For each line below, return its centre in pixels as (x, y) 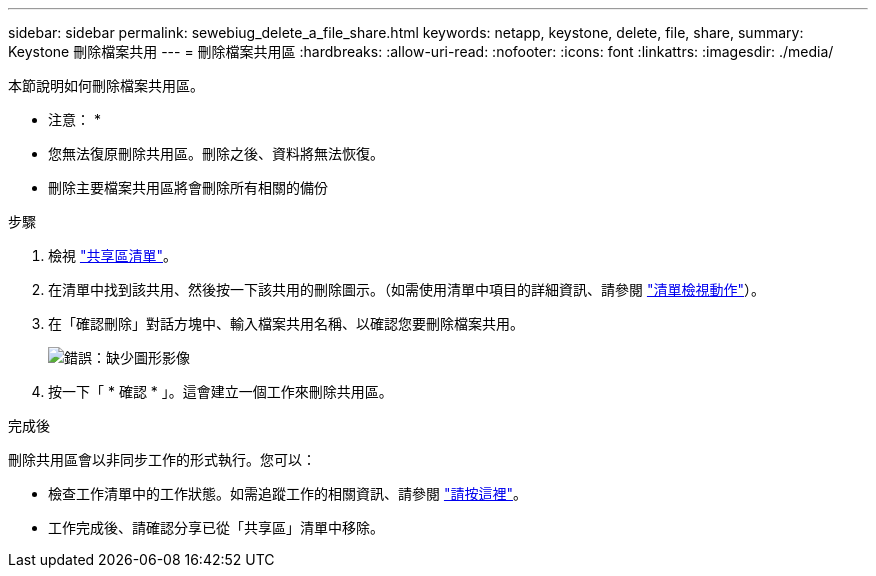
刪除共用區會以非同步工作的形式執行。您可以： (162, 459)
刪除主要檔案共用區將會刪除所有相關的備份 (188, 187)
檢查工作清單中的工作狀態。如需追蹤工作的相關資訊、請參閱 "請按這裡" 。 (287, 493)
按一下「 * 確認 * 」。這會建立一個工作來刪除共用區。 (220, 391)
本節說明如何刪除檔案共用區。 (106, 85)
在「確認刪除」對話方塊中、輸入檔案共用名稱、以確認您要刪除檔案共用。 (286, 323)
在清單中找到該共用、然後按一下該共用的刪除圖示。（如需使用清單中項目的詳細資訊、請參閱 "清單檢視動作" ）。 (406, 289)
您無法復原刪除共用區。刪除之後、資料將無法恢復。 (216, 153)
